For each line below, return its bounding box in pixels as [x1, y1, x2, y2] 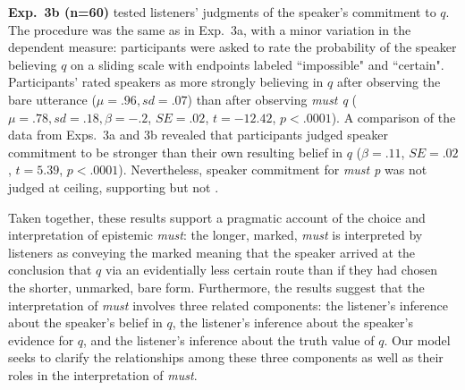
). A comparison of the [331, 107, 456, 126]
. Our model [384, 330, 451, 349]
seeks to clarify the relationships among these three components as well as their [8, 348, 444, 367]
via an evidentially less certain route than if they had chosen [106, 260, 437, 279]
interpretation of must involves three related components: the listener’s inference [8, 295, 448, 314]
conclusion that [8, 260, 92, 279]
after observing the [336, 72, 441, 91]
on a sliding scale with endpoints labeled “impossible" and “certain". [71, 55, 444, 73]
